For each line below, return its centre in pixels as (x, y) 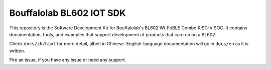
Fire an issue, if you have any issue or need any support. (68, 60)
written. (17, 51)
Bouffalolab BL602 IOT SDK (68, 13)
